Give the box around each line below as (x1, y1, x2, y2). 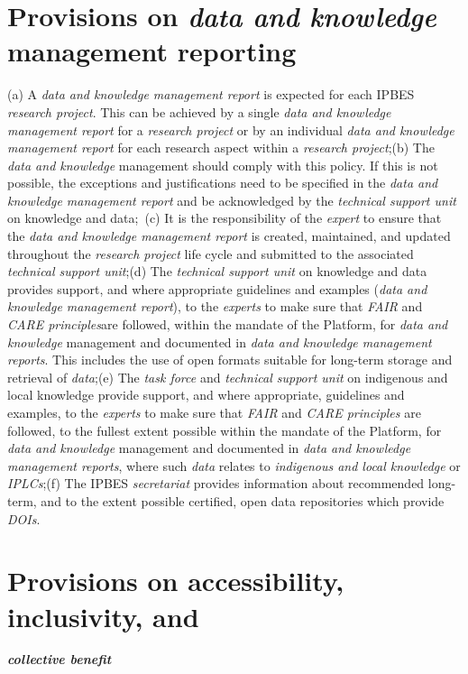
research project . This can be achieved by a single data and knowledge (7, 102, 391, 121)
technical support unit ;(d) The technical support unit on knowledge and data (7, 262, 427, 281)
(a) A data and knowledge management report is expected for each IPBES (7, 85, 415, 104)
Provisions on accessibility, (7, 562, 344, 599)
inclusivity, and (7, 597, 199, 634)
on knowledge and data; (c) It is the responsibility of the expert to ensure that (7, 208, 442, 227)
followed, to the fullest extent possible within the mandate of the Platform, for (7, 420, 442, 439)
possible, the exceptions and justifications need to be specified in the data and (7, 173, 438, 192)
